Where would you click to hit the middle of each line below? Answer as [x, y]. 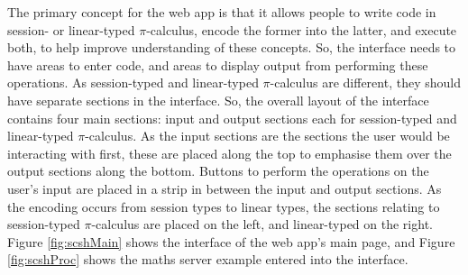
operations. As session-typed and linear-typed [133, 82]
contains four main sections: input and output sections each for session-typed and [232, 118]
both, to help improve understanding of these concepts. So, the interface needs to [232, 47]
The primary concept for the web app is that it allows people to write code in [222, 12]
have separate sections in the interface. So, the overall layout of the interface [218, 100]
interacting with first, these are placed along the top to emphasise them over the [229, 153]
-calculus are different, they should [365, 82]
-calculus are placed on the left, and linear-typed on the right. [262, 224]
